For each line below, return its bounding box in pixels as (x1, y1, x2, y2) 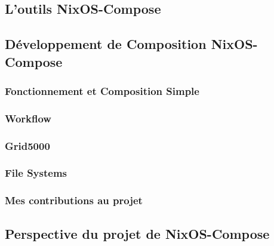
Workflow (5, 110, 51, 125)
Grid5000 (5, 138, 50, 153)
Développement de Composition (5, 35, 207, 53)
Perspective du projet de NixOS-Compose (5, 224, 270, 242)
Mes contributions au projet (5, 193, 143, 208)
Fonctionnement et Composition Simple (5, 83, 199, 98)
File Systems (5, 165, 67, 180)
